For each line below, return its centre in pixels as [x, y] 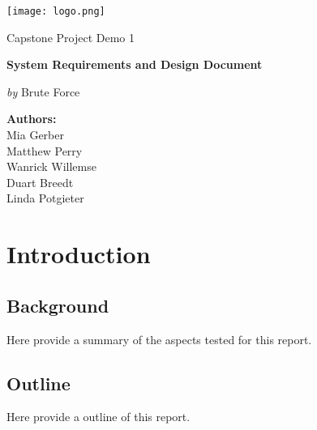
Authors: [32, 119]
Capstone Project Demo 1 [71, 37]
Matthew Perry [45, 150]
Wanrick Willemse [51, 166]
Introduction [79, 254]
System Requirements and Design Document [135, 64]
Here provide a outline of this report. [99, 417]
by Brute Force [43, 91]
